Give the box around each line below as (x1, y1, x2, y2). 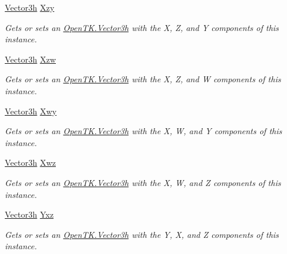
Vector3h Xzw (5, 52, 56, 65)
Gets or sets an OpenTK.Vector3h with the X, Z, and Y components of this (5, 21, 279, 33)
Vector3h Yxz (5, 208, 54, 221)
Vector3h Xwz (5, 156, 56, 169)
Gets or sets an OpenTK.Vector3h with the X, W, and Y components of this (5, 125, 282, 137)
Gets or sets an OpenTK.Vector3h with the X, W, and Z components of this (5, 176, 281, 188)
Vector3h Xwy (5, 104, 57, 117)
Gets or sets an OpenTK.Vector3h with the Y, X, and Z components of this (5, 228, 279, 240)
